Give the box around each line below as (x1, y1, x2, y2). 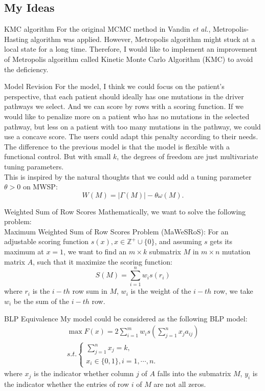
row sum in (72, 286, 107, 296)
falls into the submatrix (157, 368, 231, 379)
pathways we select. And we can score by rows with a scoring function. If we (4, 101, 244, 112)
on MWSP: (23, 181, 58, 192)
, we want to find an (63, 246, 127, 257)
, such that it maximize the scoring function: (33, 256, 172, 267)
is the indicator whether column (33, 368, 134, 379)
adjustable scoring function (4, 236, 89, 247)
